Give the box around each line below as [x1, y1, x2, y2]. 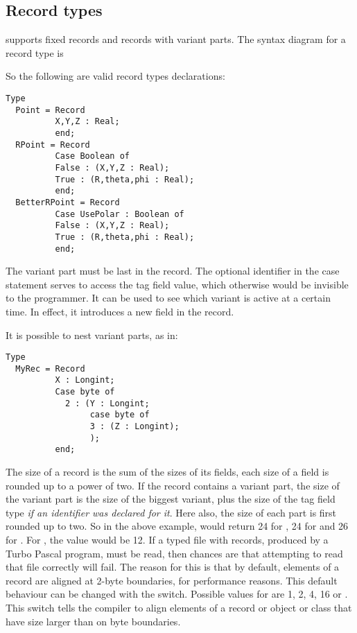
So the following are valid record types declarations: [6, 69, 225, 83]
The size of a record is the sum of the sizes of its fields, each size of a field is [6, 465, 329, 479]
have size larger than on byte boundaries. [6, 614, 181, 628]
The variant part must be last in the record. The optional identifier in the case [6, 263, 340, 278]
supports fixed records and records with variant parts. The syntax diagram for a [6, 32, 346, 46]
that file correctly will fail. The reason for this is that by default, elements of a [6, 560, 340, 574]
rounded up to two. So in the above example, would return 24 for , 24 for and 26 [6, 519, 349, 533]
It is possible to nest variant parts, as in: [6, 327, 178, 342]
